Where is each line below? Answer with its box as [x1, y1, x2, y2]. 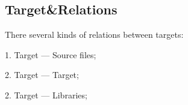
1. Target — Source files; [5, 48, 96, 61]
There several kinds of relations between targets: [5, 28, 184, 41]
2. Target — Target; [5, 68, 79, 81]
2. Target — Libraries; [5, 88, 87, 101]
